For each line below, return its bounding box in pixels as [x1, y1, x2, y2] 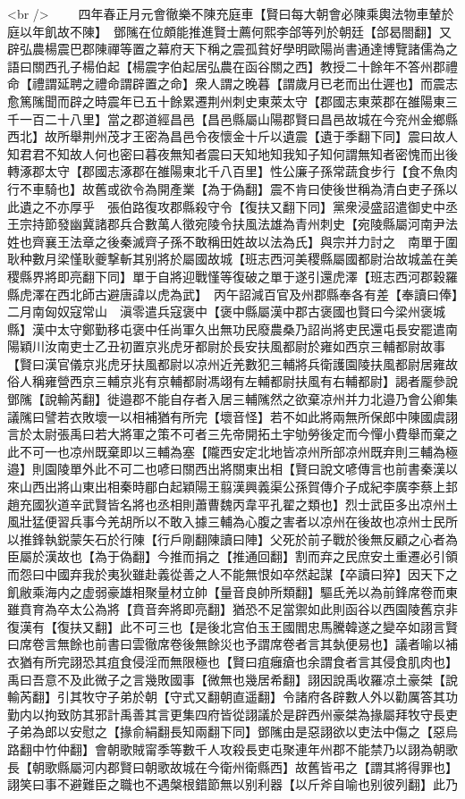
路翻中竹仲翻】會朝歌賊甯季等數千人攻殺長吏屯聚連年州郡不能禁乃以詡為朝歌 [7, 739, 458, 758]
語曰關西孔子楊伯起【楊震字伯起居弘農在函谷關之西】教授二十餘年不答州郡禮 [7, 56, 458, 75]
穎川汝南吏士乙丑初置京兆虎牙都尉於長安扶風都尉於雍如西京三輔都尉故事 [19, 337, 445, 356]
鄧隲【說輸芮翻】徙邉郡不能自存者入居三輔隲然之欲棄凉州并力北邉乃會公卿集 [7, 390, 458, 408]
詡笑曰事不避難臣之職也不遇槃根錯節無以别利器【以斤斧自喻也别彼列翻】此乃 [7, 775, 458, 794]
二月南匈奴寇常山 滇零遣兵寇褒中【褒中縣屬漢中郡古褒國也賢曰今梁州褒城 [7, 302, 445, 321]
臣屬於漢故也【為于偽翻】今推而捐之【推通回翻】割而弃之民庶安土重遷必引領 [7, 547, 458, 566]
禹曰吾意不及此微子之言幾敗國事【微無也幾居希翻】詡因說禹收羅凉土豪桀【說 [7, 669, 458, 688]
